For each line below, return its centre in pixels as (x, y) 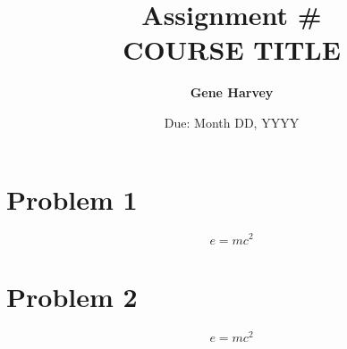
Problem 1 (72, 199)
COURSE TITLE (232, 50)
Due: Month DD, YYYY (232, 122)
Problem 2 (72, 296)
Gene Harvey (232, 92)
